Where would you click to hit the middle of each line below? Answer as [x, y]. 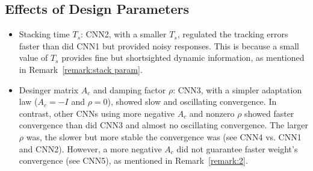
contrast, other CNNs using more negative [97, 113]
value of [33, 58]
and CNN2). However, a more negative [90, 148]
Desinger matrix [49, 89]
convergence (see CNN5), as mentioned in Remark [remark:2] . [133, 160]
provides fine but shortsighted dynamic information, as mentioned [183, 58]
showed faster [269, 113]
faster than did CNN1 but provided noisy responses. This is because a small [159, 45]
